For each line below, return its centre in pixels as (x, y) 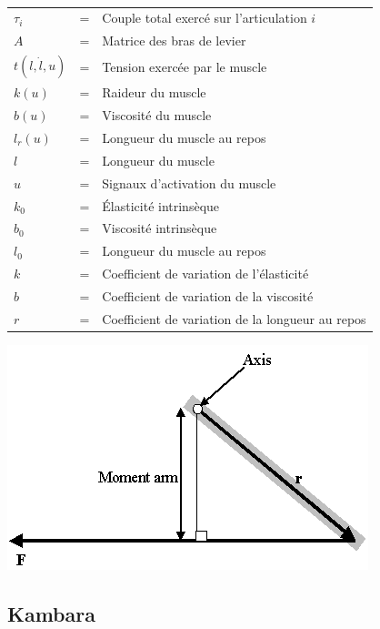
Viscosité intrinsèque (160, 228)
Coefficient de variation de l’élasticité (205, 274)
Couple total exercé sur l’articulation (205, 18)
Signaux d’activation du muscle (189, 183)
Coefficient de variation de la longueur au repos (234, 318)
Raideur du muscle (154, 92)
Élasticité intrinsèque (161, 205)
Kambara (51, 613)
